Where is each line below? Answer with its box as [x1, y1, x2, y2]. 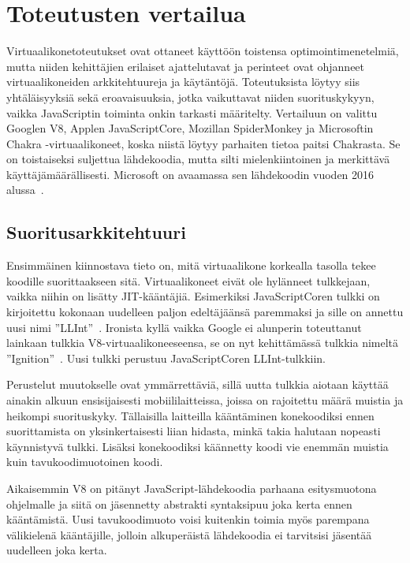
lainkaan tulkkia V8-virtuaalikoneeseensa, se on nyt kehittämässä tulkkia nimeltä [6, 334, 399, 351]
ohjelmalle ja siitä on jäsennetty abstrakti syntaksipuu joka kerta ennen [6, 495, 352, 512]
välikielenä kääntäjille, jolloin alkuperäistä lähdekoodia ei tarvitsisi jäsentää [6, 526, 372, 542]
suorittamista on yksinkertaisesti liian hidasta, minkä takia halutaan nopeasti [6, 423, 381, 439]
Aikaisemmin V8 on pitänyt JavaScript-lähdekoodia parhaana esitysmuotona [6, 479, 377, 496]
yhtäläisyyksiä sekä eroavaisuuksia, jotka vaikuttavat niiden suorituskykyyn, [6, 88, 375, 105]
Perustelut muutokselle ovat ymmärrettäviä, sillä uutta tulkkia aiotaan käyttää [6, 376, 389, 393]
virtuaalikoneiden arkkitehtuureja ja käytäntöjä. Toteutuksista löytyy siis [6, 73, 360, 90]
